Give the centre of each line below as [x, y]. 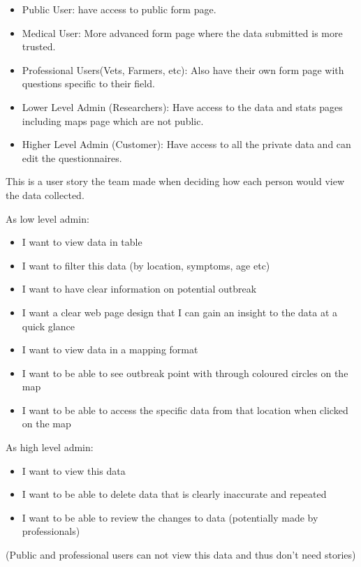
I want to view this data [74, 470]
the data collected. [45, 194]
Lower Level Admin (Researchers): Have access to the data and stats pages [182, 106]
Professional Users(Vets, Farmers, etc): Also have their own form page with [183, 69]
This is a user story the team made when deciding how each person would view [175, 181]
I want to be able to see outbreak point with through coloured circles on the [185, 373]
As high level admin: [50, 447]
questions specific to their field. [88, 83]
